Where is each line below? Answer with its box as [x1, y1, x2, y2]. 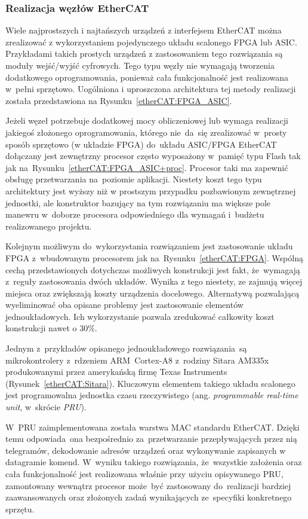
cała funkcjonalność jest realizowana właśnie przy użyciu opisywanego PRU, [5, 468, 284, 480]
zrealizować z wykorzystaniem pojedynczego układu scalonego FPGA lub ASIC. [5, 35, 297, 48]
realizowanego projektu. [5, 219, 92, 232]
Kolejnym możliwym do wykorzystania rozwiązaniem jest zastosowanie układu [5, 240, 293, 252]
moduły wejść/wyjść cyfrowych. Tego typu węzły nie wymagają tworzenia [5, 59, 275, 71]
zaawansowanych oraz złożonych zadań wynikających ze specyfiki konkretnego [5, 491, 292, 503]
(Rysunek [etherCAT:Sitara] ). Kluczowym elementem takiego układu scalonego [5, 377, 295, 389]
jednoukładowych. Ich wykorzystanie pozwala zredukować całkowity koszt [5, 310, 275, 322]
